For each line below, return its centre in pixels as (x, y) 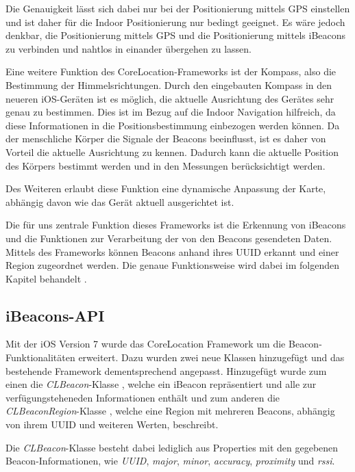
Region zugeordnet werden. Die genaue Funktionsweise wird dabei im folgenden (172, 265)
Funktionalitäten (40, 357)
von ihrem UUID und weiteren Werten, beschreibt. (112, 424)
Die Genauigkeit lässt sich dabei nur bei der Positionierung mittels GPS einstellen (178, 8)
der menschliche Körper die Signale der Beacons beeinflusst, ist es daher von (166, 139)
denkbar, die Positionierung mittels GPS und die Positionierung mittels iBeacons (176, 35)
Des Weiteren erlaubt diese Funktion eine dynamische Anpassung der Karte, (166, 188)
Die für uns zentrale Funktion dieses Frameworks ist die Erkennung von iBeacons (176, 225)
